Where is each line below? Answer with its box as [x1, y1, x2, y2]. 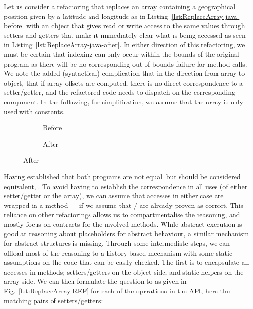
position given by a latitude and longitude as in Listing [4, 11, 168, 21]
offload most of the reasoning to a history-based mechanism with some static [4, 247, 233, 257]
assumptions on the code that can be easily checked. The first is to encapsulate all [4, 257, 249, 267]
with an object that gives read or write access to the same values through [26, 20, 245, 31]
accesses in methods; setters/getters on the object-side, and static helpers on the [4, 266, 244, 276]
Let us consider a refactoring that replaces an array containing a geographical [4, 1, 235, 11]
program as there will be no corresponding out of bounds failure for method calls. [4, 58, 247, 69]
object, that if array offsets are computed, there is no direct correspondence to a [4, 77, 243, 87]
